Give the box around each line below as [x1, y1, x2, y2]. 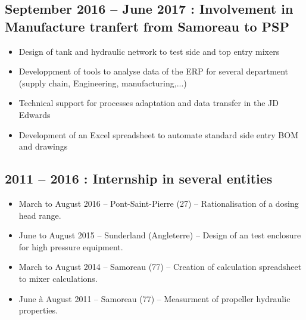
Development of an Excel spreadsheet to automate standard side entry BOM [18, 128, 299, 141]
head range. [18, 209, 61, 221]
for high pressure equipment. [18, 240, 123, 253]
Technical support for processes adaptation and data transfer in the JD [18, 97, 279, 109]
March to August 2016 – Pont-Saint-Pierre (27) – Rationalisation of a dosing [18, 197, 299, 209]
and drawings [18, 140, 68, 153]
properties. [18, 304, 58, 316]
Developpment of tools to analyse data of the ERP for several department [18, 65, 289, 77]
